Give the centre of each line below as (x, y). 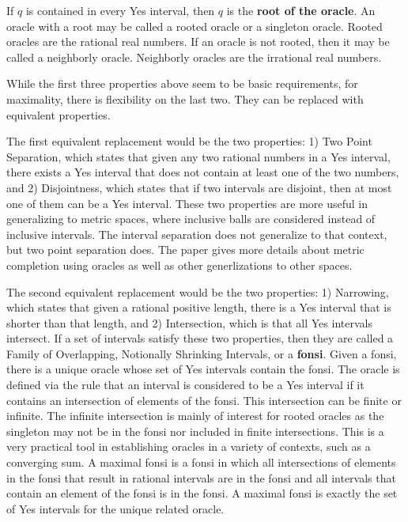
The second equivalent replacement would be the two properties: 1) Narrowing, (198, 291)
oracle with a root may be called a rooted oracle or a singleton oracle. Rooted (195, 26)
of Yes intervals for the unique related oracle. (115, 508)
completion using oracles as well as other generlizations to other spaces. (179, 265)
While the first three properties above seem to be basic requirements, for (182, 83)
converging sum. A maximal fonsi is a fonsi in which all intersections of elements (201, 462)
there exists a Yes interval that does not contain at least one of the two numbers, (203, 172)
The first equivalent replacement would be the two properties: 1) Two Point (189, 141)
